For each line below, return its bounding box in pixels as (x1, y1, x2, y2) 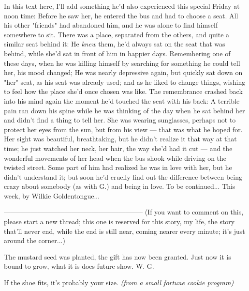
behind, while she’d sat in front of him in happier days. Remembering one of (4, 48, 231, 58)
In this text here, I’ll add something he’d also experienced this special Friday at (4, 1, 240, 11)
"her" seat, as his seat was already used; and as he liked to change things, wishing (4, 77, 246, 87)
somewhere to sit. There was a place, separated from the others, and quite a (4, 29, 230, 39)
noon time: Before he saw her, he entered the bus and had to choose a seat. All (4, 10, 238, 20)
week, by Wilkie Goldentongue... (4, 190, 100, 200)
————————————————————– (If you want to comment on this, (4, 207, 244, 217)
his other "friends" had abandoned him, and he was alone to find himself (4, 20, 218, 30)
